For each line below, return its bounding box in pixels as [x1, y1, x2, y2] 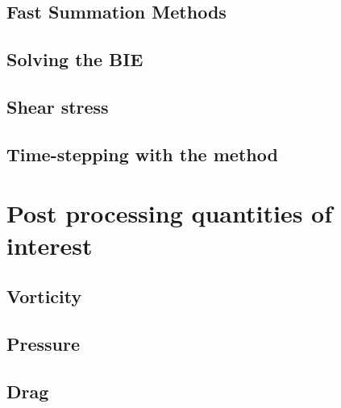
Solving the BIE [6, 47, 143, 72]
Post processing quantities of [6, 197, 333, 230]
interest [6, 228, 93, 261]
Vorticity [6, 284, 82, 309]
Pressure [6, 331, 81, 356]
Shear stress [6, 94, 109, 119]
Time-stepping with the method [6, 141, 278, 166]
